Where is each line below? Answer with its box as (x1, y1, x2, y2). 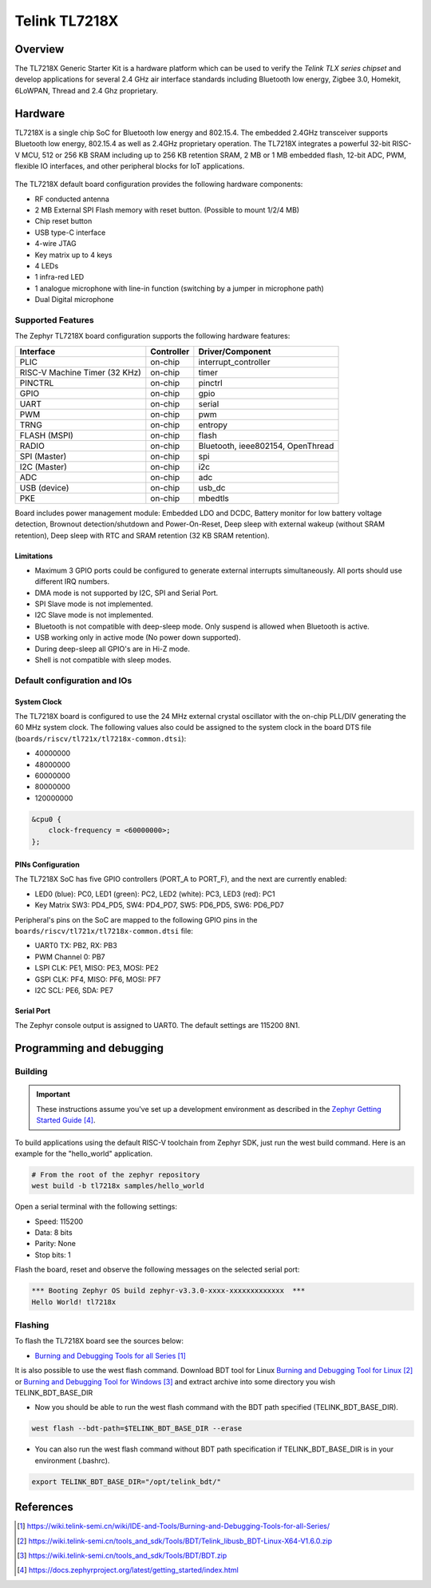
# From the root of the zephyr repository (31, 1170, 200, 1179)
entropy (198, 419, 227, 431)
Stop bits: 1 (34, 1250, 71, 1260)
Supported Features (14, 314, 95, 325)
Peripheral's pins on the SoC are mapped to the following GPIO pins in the (14, 915, 258, 924)
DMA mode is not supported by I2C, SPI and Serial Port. (34, 588, 219, 597)
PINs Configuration (14, 860, 80, 870)
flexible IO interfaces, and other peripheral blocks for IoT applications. (14, 161, 245, 171)
